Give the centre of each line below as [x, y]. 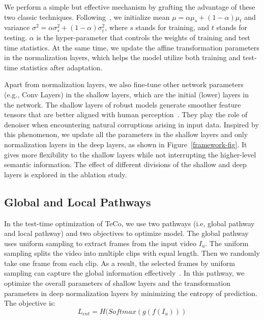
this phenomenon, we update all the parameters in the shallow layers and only [126, 134]
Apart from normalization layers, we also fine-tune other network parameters [124, 84]
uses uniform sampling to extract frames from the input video [100, 243]
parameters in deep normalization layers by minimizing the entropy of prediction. [131, 293]
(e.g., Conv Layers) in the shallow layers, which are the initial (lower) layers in [126, 94]
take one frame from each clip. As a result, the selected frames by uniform [120, 263]
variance [17, 27]
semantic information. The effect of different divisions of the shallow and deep [125, 164]
